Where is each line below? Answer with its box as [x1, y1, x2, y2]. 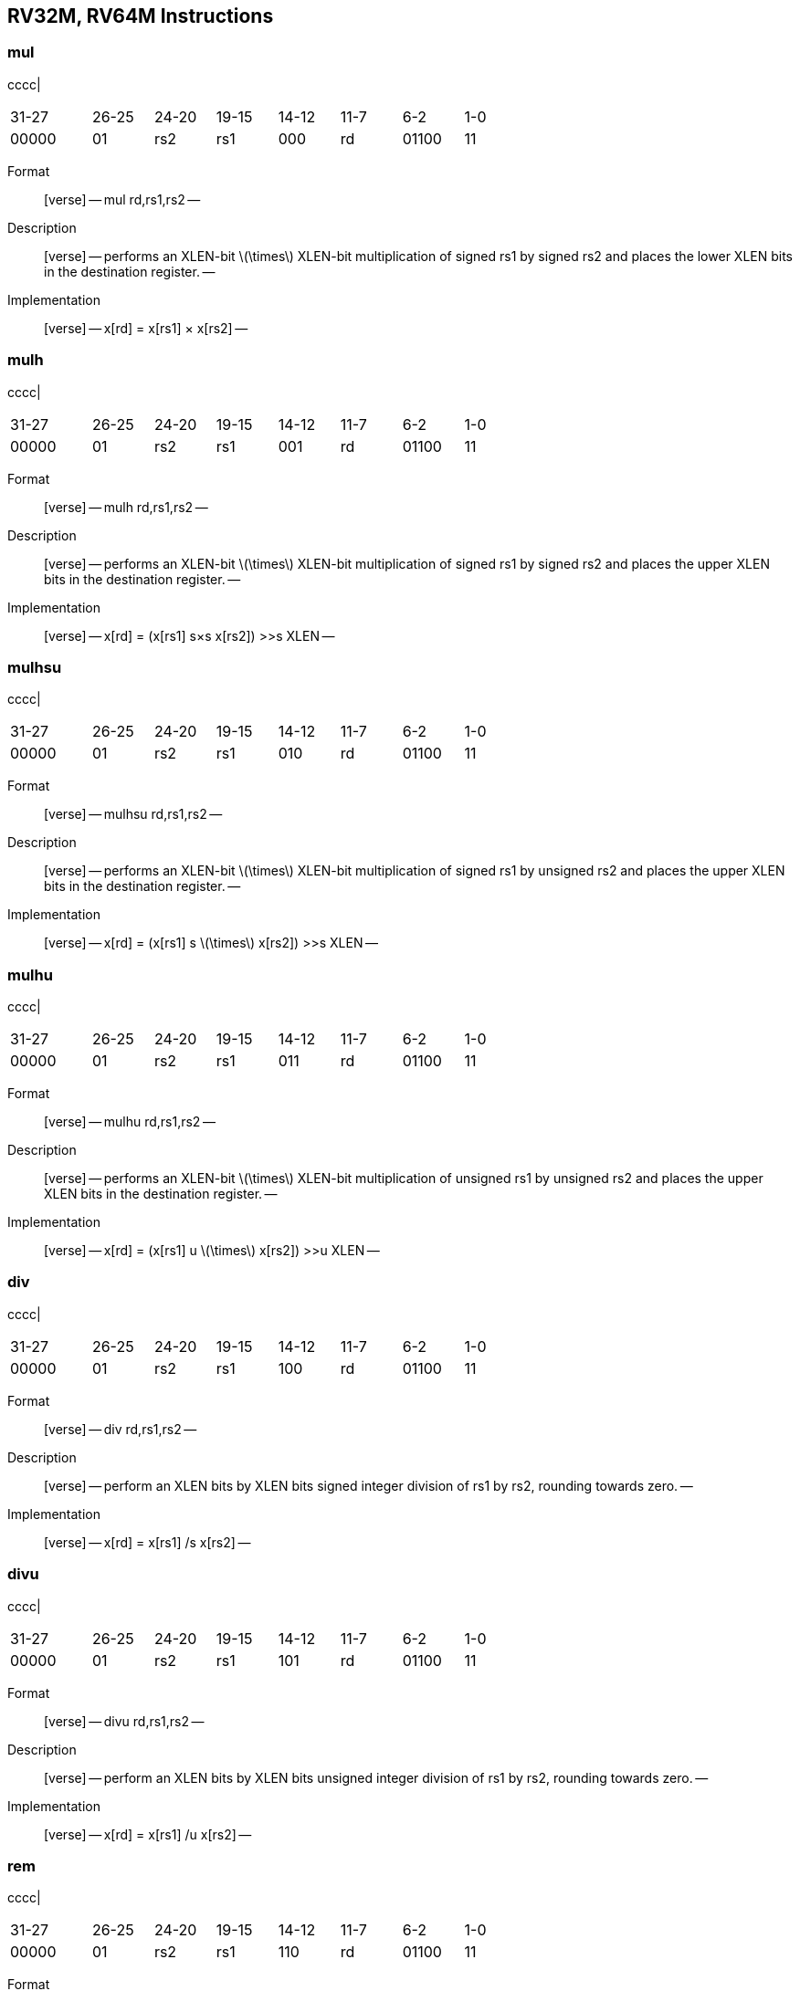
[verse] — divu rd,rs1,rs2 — [44, 1713, 205, 1729]
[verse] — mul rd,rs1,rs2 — [44, 191, 201, 207]
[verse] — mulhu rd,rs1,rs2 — [44, 1114, 216, 1130]
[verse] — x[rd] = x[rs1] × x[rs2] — [44, 320, 248, 336]
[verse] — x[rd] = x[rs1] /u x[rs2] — [44, 1826, 252, 1842]
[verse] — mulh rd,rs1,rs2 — [44, 498, 208, 515]
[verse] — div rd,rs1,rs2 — [44, 1420, 197, 1437]
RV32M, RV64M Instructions [7, 5, 274, 27]
